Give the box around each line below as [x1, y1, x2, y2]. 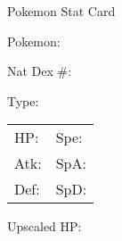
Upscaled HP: [7, 217, 82, 236]
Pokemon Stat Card [7, 2, 116, 20]
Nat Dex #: [7, 62, 72, 80]
